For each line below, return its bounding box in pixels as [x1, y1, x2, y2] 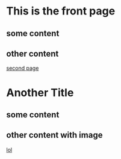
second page [6, 64, 39, 72]
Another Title [6, 86, 74, 99]
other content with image [6, 130, 103, 140]
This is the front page [6, 4, 116, 18]
